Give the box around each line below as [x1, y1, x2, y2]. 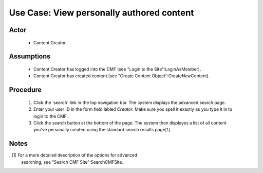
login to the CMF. [33, 113, 68, 119]
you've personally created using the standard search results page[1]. [33, 127, 171, 133]
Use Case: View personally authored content [9, 7, 194, 18]
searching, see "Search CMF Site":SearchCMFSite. [21, 159, 124, 165]
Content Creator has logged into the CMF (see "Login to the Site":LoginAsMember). [33, 66, 201, 72]
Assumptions [9, 52, 51, 61]
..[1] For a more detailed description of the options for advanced [9, 152, 137, 158]
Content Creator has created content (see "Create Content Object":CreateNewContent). [33, 73, 210, 79]
